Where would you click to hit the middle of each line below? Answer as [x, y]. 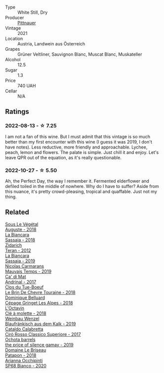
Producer [15, 18]
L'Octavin [15, 308]
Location [14, 38]
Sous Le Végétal [22, 224]
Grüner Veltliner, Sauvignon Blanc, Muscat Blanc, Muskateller [80, 54]
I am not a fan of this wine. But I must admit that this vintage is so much [78, 136]
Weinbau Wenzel [22, 318]
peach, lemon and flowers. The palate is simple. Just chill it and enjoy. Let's [82, 152]
